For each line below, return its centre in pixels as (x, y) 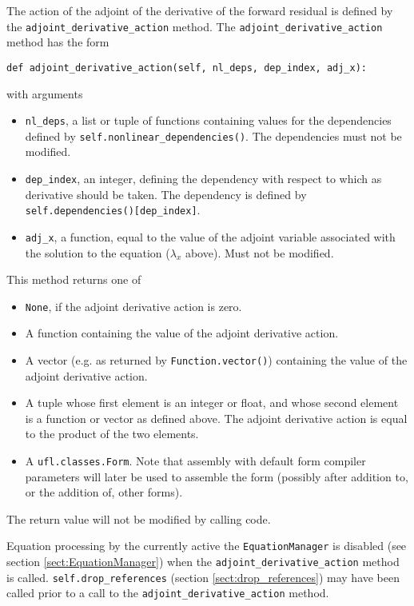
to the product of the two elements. (112, 434)
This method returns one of (74, 279)
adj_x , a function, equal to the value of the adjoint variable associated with (210, 236)
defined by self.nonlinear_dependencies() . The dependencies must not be (213, 136)
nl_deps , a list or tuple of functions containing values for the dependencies (208, 120)
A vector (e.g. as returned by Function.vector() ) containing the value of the (216, 360)
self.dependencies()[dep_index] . (113, 210)
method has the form (58, 42)
